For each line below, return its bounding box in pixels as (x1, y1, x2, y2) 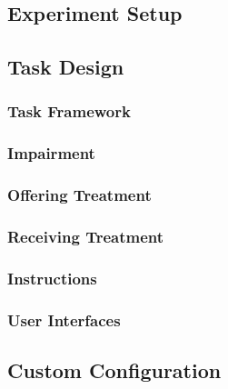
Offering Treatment (7, 184, 152, 206)
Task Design (7, 53, 124, 81)
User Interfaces (7, 308, 121, 331)
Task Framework (7, 100, 131, 123)
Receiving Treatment (7, 225, 164, 248)
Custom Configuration (7, 356, 222, 384)
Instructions (7, 266, 97, 289)
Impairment (7, 142, 95, 165)
